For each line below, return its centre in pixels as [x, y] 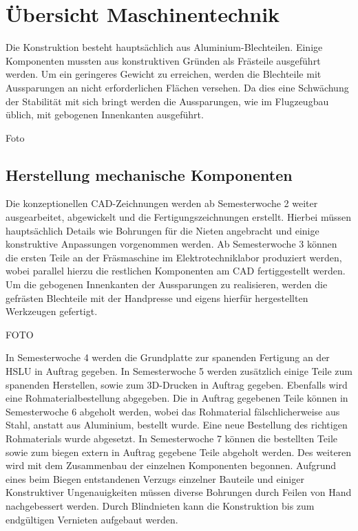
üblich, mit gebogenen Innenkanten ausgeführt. [105, 115]
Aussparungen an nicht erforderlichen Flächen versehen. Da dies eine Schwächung [177, 87]
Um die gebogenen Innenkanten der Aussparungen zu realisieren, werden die [167, 284]
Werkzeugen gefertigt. [52, 311]
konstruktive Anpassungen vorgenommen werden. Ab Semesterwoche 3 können [171, 244]
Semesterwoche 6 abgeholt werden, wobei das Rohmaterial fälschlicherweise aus [173, 411]
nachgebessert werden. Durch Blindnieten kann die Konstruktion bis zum [160, 505]
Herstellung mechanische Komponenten [149, 174]
